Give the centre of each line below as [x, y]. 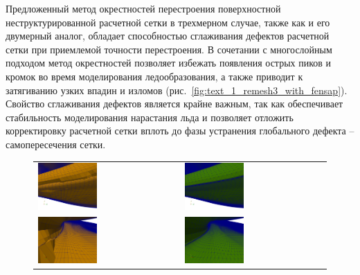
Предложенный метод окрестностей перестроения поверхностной [143, 8]
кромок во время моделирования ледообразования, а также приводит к [154, 76]
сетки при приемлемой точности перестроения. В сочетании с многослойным [169, 49]
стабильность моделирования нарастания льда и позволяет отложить [150, 117]
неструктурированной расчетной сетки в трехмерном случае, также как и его [168, 22]
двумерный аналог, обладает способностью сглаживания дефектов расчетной [168, 36]
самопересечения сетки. [56, 144]
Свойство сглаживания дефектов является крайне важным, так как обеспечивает [174, 104]
